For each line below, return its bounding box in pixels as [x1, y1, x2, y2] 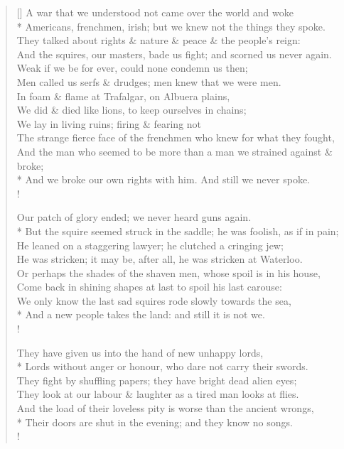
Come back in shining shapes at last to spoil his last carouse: [16, 279, 282, 294]
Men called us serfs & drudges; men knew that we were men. [16, 74, 281, 89]
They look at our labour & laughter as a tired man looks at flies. [16, 386, 299, 401]
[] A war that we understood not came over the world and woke [16, 5, 294, 19]
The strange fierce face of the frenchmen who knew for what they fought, [16, 130, 335, 145]
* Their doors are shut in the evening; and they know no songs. [16, 414, 293, 429]
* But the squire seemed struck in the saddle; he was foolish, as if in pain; [16, 223, 339, 238]
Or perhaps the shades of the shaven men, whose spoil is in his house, [16, 265, 321, 280]
